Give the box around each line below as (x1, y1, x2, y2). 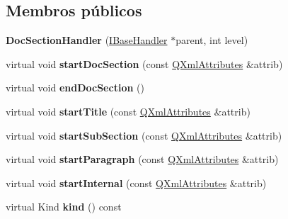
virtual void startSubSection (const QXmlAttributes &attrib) (6, 128, 282, 142)
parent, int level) (175, 33, 248, 47)
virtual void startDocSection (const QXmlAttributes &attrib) (6, 56, 283, 71)
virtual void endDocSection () (6, 80, 144, 95)
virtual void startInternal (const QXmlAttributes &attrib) (6, 175, 267, 190)
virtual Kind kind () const (6, 199, 122, 214)
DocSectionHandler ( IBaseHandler (6, 33, 168, 47)
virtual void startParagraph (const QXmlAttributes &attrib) (6, 152, 279, 167)
